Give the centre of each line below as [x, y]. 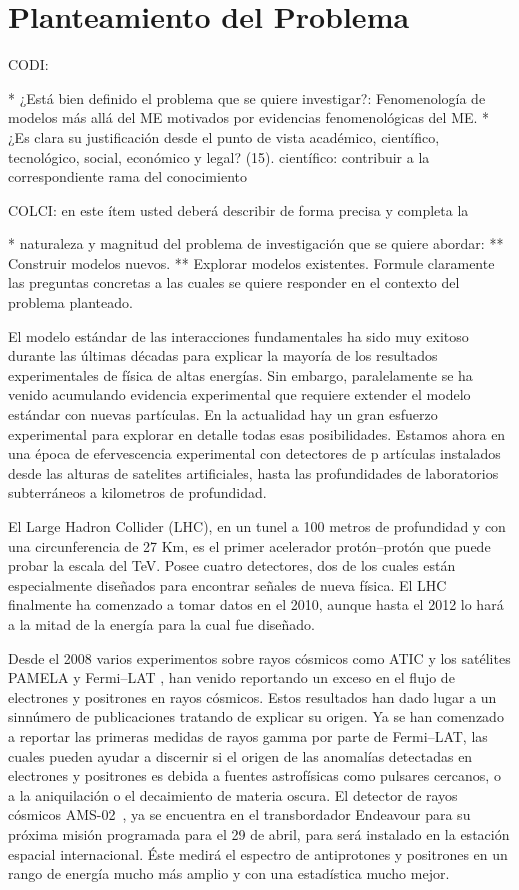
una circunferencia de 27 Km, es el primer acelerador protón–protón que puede [249, 545]
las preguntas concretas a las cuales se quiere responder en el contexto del [234, 282]
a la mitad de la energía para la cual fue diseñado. [161, 623]
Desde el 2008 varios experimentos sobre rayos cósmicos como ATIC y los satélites [259, 657]
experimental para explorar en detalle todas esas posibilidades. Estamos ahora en [257, 433]
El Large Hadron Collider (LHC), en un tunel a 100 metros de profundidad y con [257, 526]
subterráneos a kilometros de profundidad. [137, 492]
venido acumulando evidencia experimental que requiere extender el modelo [239, 394]
